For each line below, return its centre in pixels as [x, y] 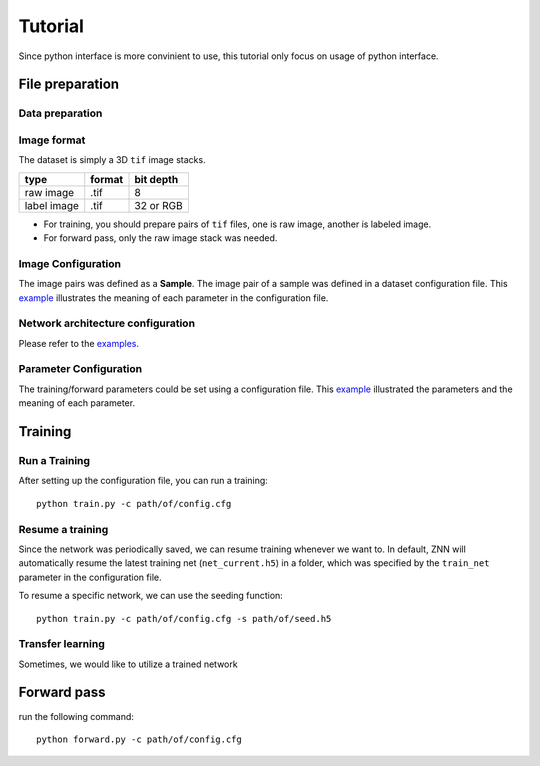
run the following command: [76, 716]
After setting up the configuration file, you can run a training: [143, 481]
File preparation [69, 84]
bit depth [156, 179]
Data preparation [60, 113]
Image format [52, 140]
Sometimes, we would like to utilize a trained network [128, 664]
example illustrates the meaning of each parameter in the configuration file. [173, 297]
